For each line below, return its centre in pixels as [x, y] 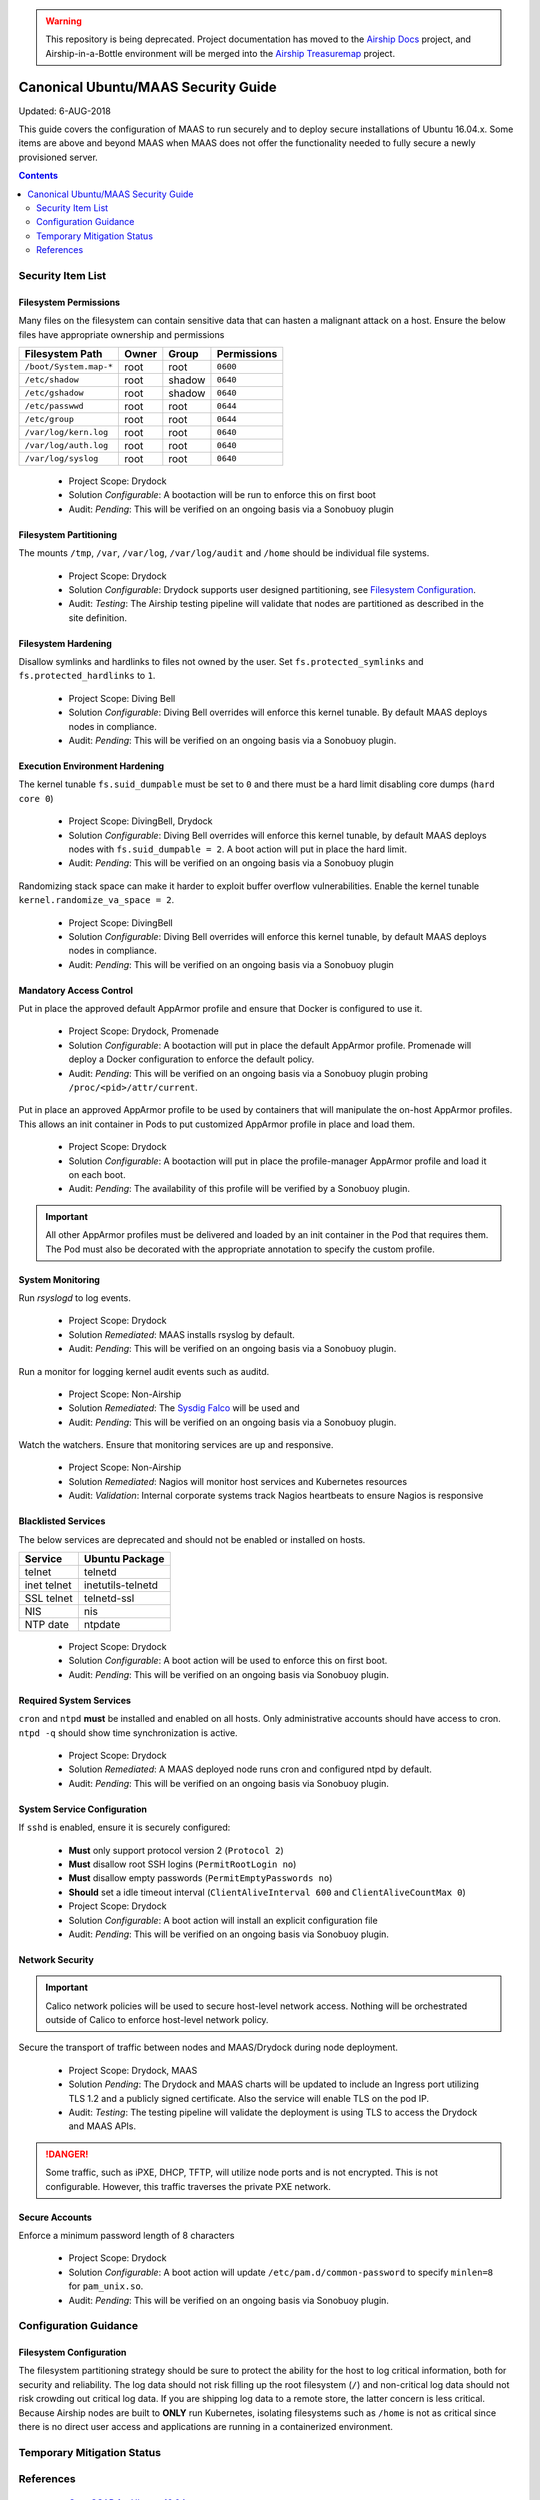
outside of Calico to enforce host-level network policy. [157, 2020]
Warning [63, 21]
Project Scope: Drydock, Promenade [143, 1031]
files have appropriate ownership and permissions [121, 334]
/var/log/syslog [61, 458]
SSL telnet [49, 1598]
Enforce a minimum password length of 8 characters [126, 2235]
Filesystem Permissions [69, 302]
